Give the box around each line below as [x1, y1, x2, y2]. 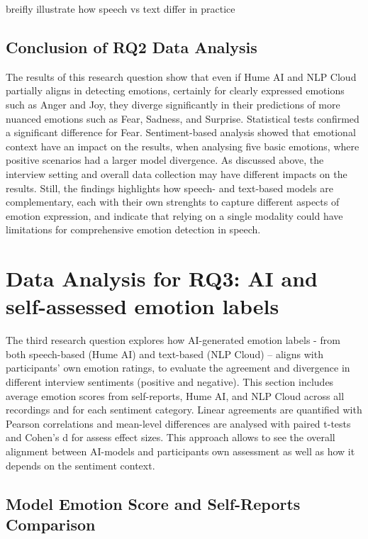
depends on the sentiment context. [6, 457, 155, 472]
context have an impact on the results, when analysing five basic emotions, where [6, 138, 359, 153]
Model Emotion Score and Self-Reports [6, 492, 301, 514]
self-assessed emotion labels [6, 291, 279, 321]
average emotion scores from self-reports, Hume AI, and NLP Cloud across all [6, 388, 345, 403]
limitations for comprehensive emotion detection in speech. [6, 222, 261, 237]
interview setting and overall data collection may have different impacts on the [6, 166, 347, 181]
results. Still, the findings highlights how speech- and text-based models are [6, 180, 333, 195]
